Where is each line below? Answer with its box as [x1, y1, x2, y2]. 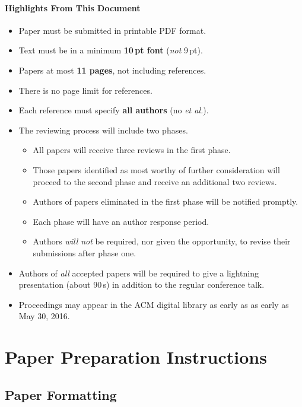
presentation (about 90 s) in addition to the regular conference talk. [18, 278, 265, 291]
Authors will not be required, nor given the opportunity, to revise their [33, 235, 291, 247]
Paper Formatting [5, 385, 117, 403]
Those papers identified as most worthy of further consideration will [33, 163, 280, 176]
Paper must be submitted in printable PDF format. [18, 24, 206, 36]
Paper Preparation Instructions [5, 345, 267, 369]
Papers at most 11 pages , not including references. [18, 63, 206, 76]
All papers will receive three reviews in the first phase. [33, 144, 231, 156]
